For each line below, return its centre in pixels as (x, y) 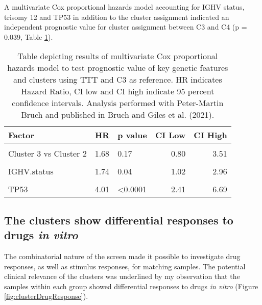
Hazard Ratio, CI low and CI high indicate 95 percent (118, 91)
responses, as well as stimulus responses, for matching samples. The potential (125, 266)
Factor (21, 135)
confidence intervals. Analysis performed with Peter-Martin (118, 103)
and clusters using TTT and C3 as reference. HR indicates (117, 80)
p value (132, 135)
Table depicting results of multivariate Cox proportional (118, 56)
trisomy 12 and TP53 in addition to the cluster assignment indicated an (117, 17)
